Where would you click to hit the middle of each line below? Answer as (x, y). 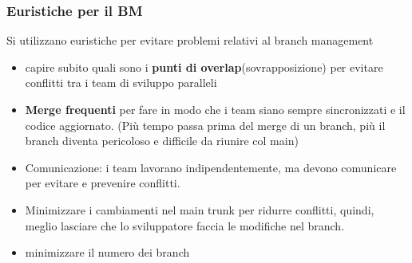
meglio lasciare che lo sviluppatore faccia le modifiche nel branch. (185, 225)
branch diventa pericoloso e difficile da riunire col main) (162, 141)
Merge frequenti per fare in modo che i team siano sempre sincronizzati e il (215, 109)
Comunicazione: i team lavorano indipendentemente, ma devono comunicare (211, 167)
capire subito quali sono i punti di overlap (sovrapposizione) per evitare (204, 67)
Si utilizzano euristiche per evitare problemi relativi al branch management (190, 40)
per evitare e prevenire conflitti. (103, 183)
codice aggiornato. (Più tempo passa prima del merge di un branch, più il (205, 125)
